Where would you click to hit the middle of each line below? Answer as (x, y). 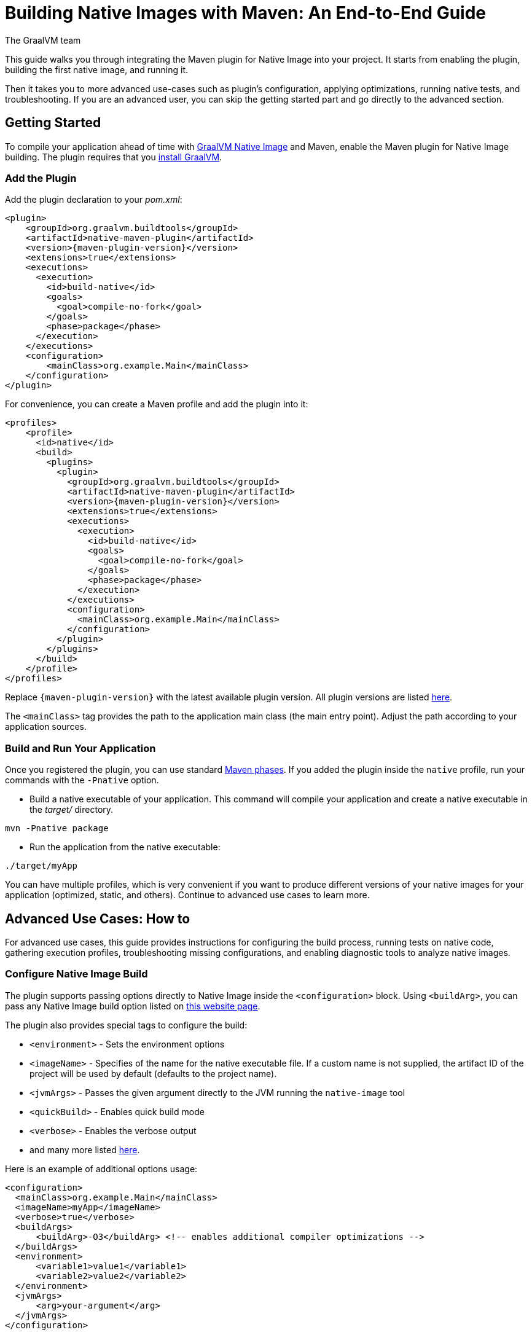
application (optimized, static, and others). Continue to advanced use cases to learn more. (187, 895)
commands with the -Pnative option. (82, 780)
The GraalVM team (43, 40)
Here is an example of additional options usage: (101, 1169)
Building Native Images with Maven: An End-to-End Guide (246, 13)
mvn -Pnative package (57, 828)
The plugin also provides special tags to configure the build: (126, 1025)
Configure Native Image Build (76, 974)
